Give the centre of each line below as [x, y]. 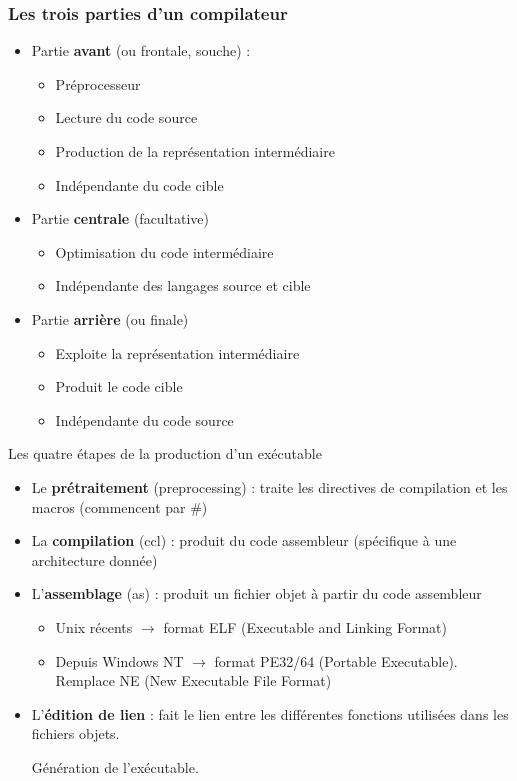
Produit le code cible [119, 386]
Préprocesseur [98, 83]
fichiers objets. [75, 733]
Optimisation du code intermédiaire [164, 251]
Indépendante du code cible [139, 184]
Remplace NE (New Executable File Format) [193, 680]
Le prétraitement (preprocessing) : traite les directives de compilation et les [269, 486]
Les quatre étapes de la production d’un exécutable [165, 453]
